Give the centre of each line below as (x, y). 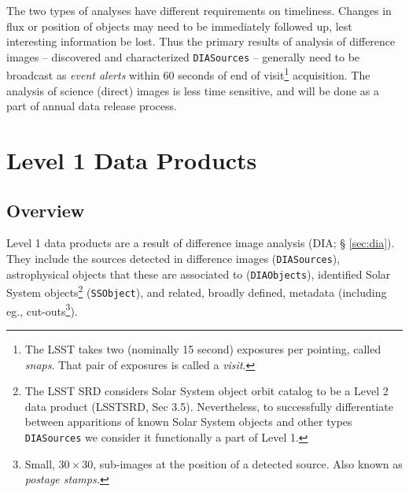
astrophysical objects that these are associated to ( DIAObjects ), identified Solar (199, 274)
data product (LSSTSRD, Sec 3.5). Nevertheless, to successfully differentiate (209, 406)
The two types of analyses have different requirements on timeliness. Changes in (199, 10)
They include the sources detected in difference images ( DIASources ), (173, 259)
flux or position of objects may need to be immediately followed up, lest (179, 26)
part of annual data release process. (92, 106)
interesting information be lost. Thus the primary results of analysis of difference (201, 41)
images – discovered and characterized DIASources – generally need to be (183, 56)
